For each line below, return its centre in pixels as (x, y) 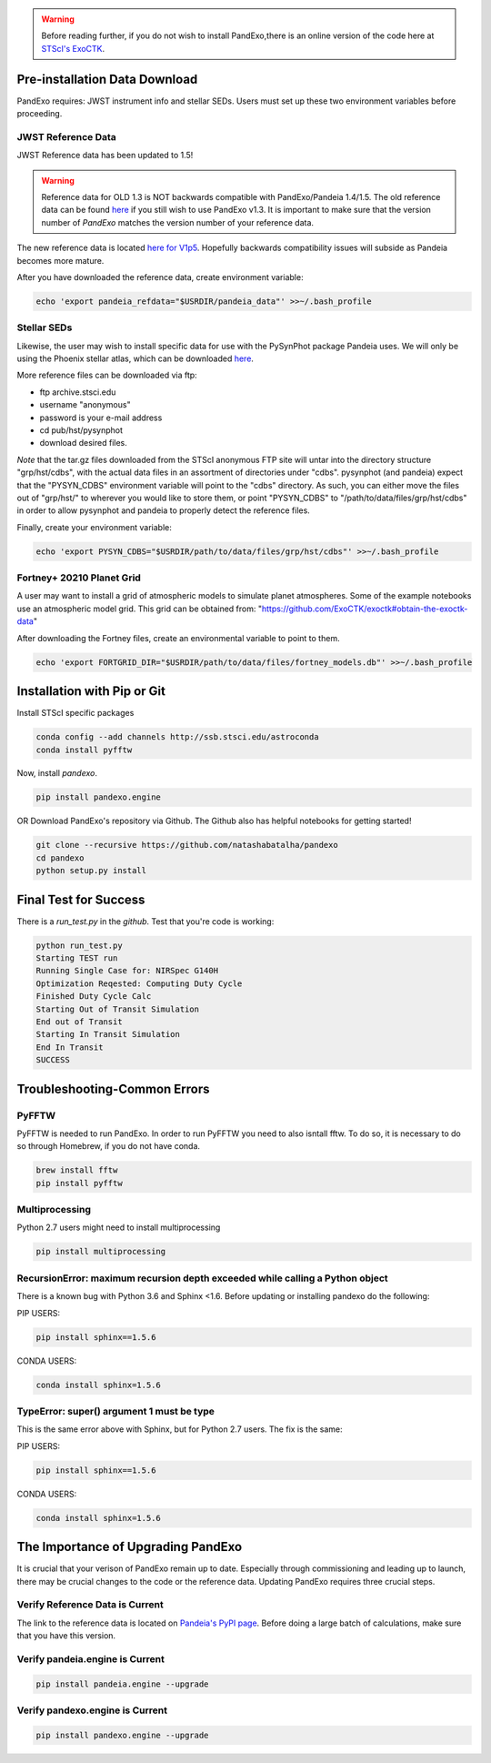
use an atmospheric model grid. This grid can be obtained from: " (140, 609)
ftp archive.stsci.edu (78, 392)
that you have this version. (66, 1636)
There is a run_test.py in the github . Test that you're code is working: (145, 921)
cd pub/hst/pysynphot (81, 430)
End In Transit (70, 1047)
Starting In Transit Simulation (108, 1034)
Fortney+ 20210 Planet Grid (79, 578)
